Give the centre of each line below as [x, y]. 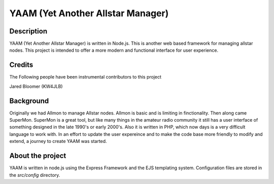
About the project [38, 156]
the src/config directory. [35, 175]
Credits [21, 65]
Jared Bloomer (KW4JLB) [36, 86]
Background [29, 101]
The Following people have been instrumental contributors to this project [85, 77]
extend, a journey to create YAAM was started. [58, 141]
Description [28, 31]
